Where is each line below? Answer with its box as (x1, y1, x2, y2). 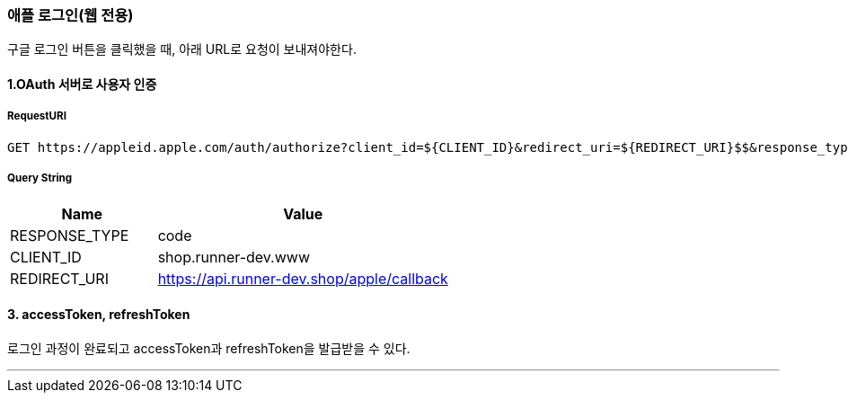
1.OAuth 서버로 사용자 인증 (7, 76, 157, 92)
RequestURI (7, 110, 66, 123)
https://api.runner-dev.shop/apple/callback (157, 269, 448, 288)
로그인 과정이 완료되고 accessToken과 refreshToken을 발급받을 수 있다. (7, 340, 411, 356)
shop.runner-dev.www (157, 247, 310, 266)
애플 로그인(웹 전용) (7, 6, 134, 24)
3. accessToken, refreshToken (7, 307, 190, 323)
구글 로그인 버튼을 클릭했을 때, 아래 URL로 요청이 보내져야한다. (7, 41, 357, 58)
